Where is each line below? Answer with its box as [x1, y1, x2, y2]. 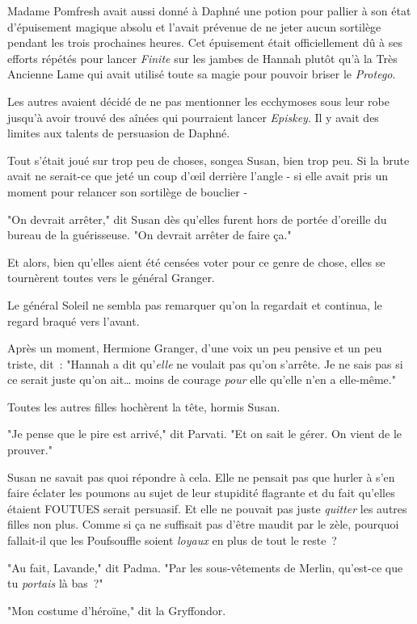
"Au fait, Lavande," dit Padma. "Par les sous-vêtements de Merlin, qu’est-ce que [7, 559, 403, 576]
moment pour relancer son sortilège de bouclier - [7, 183, 248, 200]
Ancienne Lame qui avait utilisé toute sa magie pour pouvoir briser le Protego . [7, 65, 396, 82]
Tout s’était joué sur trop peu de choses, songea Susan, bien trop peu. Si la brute [7, 151, 410, 168]
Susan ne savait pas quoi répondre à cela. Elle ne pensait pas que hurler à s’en [7, 468, 395, 485]
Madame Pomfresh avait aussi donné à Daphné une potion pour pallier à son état [7, 2, 411, 19]
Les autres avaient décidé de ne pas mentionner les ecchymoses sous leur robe [7, 92, 390, 109]
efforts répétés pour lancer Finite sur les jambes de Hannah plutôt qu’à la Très [7, 49, 398, 66]
